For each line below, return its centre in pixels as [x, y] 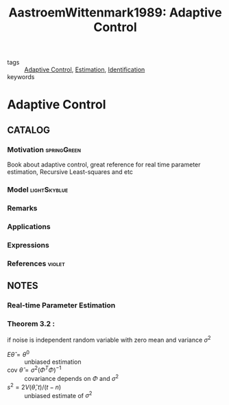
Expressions [28, 245]
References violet [36, 263]
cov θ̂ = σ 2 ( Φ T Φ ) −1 [34, 369]
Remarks [22, 208]
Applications [29, 226]
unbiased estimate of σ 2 [58, 395]
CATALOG [28, 130]
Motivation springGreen [44, 149]
